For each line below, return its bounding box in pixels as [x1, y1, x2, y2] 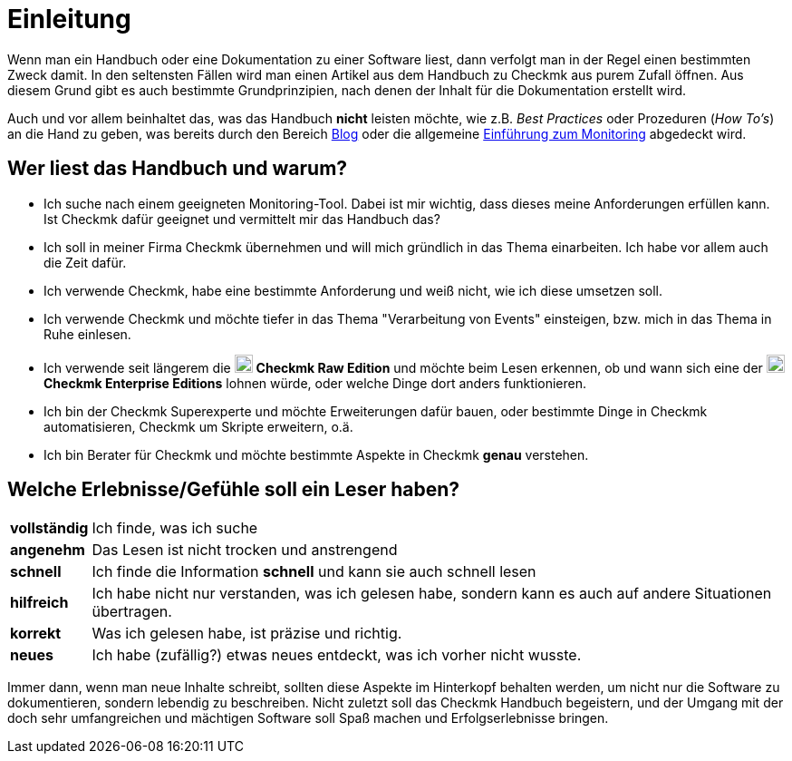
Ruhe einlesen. [43, 326, 131, 342]
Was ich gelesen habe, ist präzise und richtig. [92, 624, 402, 643]
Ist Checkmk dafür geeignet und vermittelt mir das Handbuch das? [43, 210, 440, 227]
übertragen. [92, 602, 172, 621]
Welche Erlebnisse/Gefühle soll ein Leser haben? [7, 478, 460, 502]
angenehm [10, 541, 85, 560]
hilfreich [10, 593, 69, 612]
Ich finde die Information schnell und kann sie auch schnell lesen [92, 562, 536, 581]
